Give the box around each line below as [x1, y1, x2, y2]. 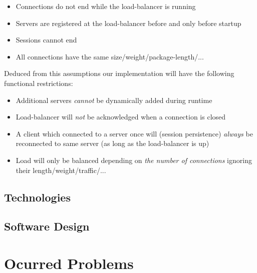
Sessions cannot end [16, 34, 77, 45]
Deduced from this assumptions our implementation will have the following [4, 68, 234, 78]
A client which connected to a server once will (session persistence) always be [16, 128, 253, 138]
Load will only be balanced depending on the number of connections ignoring [16, 154, 252, 165]
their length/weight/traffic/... [16, 164, 106, 175]
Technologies [4, 189, 71, 204]
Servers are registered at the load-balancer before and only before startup [16, 17, 241, 28]
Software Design [4, 218, 90, 234]
